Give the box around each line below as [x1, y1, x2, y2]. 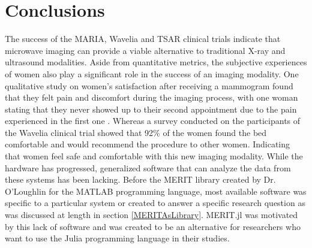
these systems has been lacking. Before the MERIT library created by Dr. [5, 173, 276, 186]
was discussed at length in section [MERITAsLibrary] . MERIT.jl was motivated [5, 208, 298, 221]
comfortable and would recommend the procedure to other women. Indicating [5, 138, 290, 150]
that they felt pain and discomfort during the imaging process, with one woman [5, 91, 298, 104]
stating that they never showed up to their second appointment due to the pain [5, 102, 297, 115]
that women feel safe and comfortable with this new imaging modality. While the [5, 150, 303, 162]
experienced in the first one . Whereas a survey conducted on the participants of [5, 114, 301, 127]
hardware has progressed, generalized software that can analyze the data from [5, 161, 291, 174]
